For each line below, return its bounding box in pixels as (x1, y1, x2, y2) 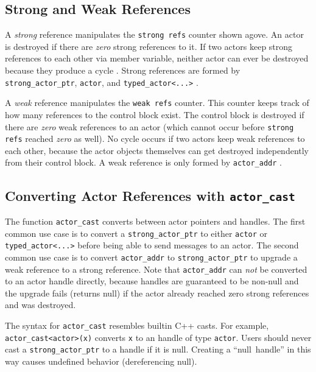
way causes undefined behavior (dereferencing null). (5, 354, 197, 367)
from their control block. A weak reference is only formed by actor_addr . (5, 156, 282, 169)
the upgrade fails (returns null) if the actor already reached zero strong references (5, 286, 309, 299)
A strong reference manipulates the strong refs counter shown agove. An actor (5, 28, 304, 41)
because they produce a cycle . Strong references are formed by (5, 64, 241, 77)
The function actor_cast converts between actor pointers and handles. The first (5, 214, 306, 227)
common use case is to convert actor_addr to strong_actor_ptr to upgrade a (5, 250, 298, 263)
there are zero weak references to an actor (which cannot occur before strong (5, 120, 294, 133)
